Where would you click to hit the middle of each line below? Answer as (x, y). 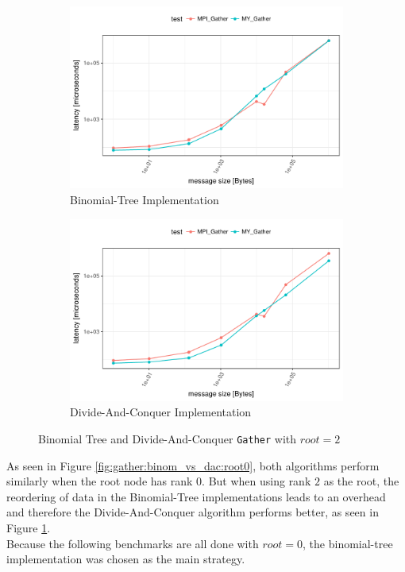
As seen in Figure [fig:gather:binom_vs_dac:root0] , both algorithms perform (193, 465)
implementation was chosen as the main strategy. (126, 559)
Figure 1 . (29, 528)
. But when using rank (256, 481)
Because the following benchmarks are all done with (133, 543)
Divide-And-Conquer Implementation (161, 412)
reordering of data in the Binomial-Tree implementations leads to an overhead (196, 496)
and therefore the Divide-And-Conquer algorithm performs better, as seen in (193, 512)
